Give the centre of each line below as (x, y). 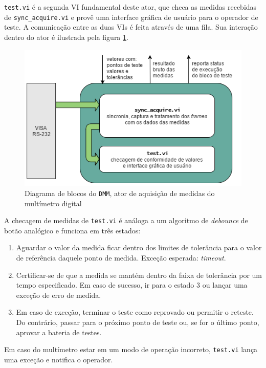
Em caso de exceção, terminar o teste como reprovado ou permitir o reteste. (135, 312)
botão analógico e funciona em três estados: (72, 230)
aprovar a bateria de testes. (59, 332)
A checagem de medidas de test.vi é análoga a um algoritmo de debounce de (126, 220)
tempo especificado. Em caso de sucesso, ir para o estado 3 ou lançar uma (132, 285)
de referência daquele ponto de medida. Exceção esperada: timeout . (121, 257)
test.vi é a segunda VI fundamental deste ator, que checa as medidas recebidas (130, 7)
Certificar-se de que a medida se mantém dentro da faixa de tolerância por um (139, 275)
